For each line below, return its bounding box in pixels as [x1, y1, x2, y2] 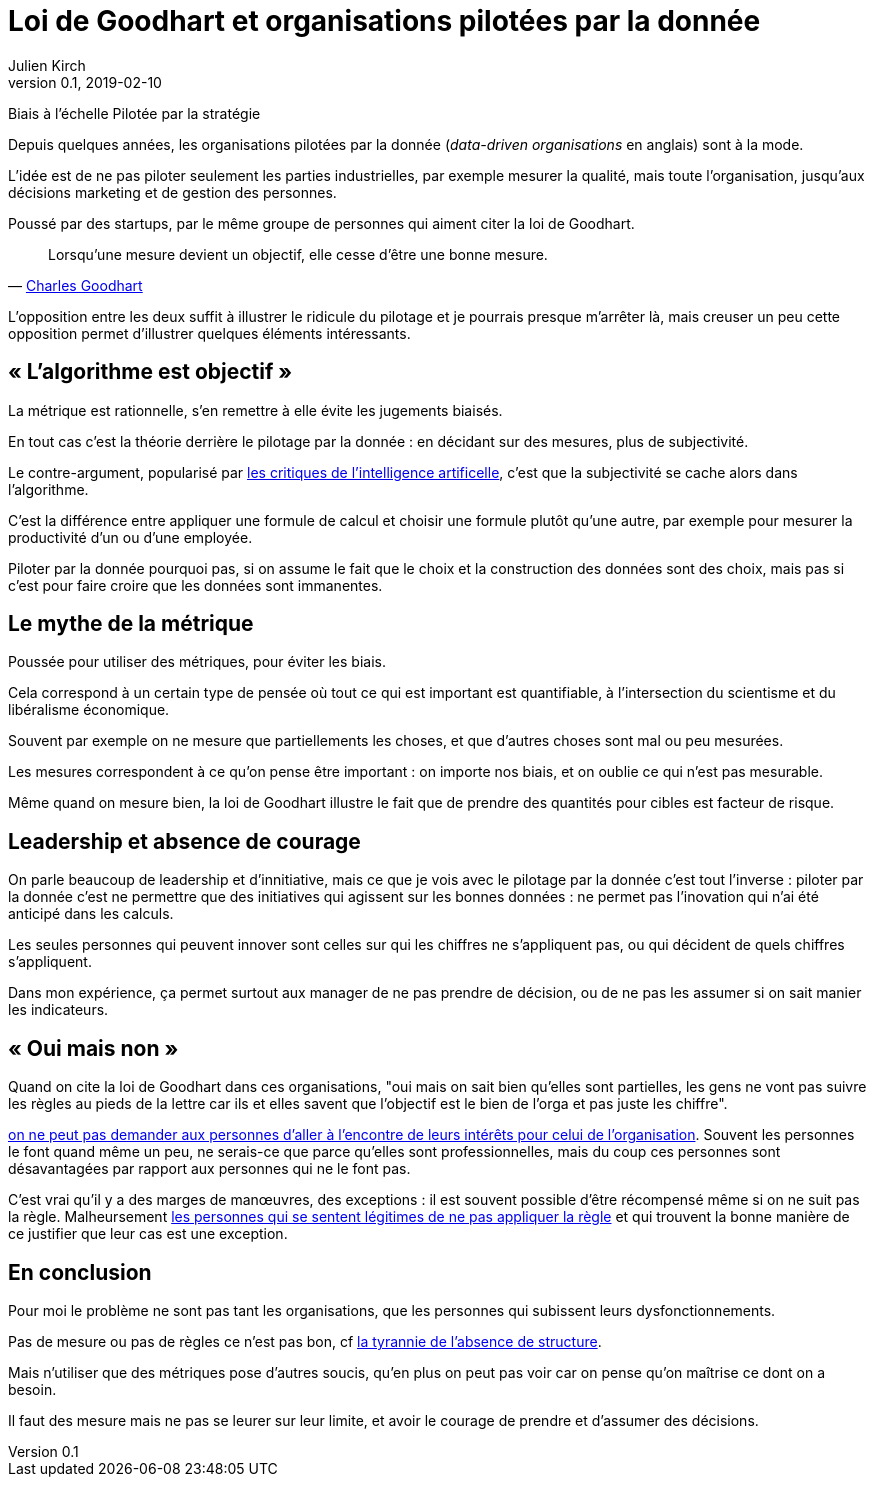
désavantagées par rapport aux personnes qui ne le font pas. [8, 1160, 411, 1178]
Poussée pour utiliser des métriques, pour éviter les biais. [8, 653, 386, 671]
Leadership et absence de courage [8, 828, 361, 854]
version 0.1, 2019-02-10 [8, 73, 162, 91]
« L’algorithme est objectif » [8, 359, 293, 385]
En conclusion [8, 1259, 152, 1285]
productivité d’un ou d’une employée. [8, 528, 253, 546]
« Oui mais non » [8, 1035, 179, 1061]
